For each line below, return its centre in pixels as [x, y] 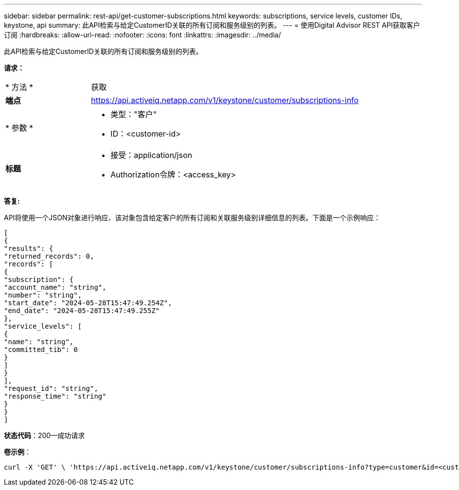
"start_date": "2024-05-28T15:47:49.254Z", [88, 303]
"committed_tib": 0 [41, 350]
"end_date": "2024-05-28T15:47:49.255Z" [82, 311]
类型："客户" [134, 114]
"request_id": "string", [51, 388]
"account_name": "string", [55, 287]
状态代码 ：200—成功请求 [44, 435]
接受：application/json [151, 155]
